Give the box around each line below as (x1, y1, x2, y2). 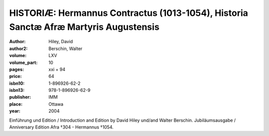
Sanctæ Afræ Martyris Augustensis (9, 21, 159, 32)
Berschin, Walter (48, 45, 83, 52)
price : (9, 73, 22, 79)
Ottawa (48, 101, 64, 107)
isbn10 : (9, 80, 25, 86)
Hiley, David (48, 39, 73, 45)
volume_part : (9, 60, 38, 66)
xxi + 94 (48, 66, 66, 72)
